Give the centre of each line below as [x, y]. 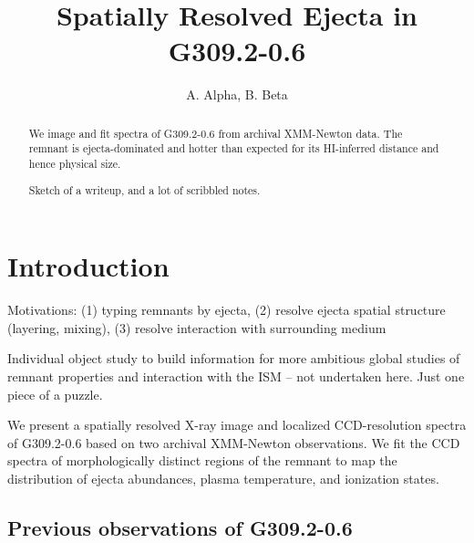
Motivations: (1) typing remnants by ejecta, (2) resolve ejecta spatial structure [227, 310]
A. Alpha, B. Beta [237, 94]
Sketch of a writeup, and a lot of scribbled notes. [144, 189]
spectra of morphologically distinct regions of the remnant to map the [202, 460]
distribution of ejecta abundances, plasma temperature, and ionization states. [223, 478]
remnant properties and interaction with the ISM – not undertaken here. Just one [236, 376]
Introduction [88, 266]
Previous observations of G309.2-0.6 [180, 527]
